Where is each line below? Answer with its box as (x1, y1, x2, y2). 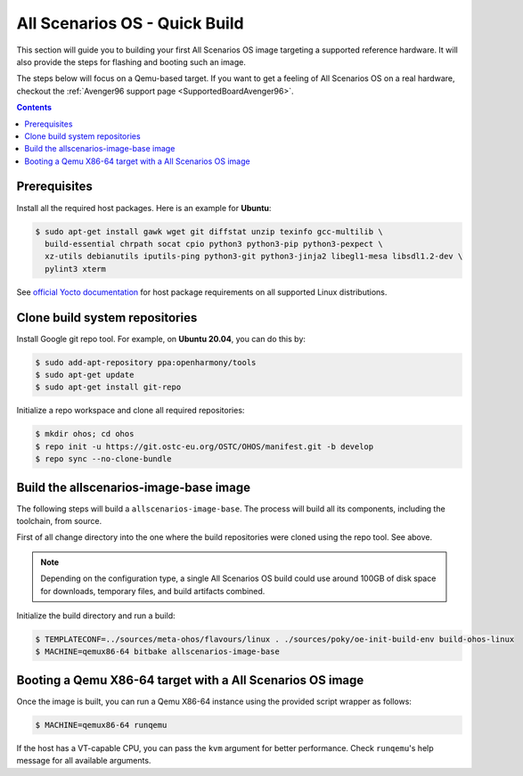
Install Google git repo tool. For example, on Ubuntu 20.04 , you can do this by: (16, 333, 306, 344)
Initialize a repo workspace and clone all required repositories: (16, 405, 245, 416)
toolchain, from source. (16, 516, 102, 527)
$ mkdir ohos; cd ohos (35, 429, 135, 439)
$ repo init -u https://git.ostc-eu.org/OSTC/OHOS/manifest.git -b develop (35, 441, 374, 452)
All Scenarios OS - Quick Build (16, 13, 244, 33)
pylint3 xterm (45, 264, 107, 274)
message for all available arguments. (16, 756, 151, 766)
